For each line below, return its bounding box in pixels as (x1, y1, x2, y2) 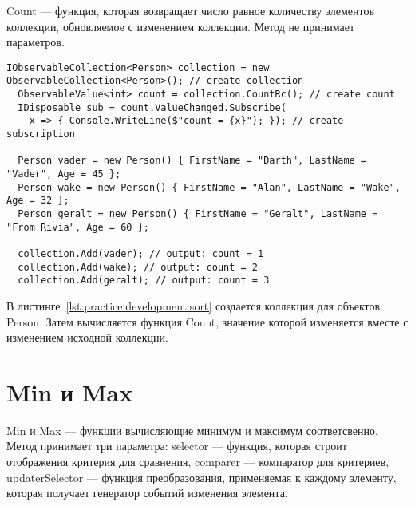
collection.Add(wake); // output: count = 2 (18, 261, 258, 273)
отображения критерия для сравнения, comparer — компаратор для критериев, (6, 453, 389, 470)
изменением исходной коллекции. (6, 329, 168, 346)
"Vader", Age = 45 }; (6, 168, 121, 180)
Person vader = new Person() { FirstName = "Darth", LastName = (18, 155, 367, 167)
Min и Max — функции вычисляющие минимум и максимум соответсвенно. (6, 421, 378, 438)
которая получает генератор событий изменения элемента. (6, 484, 288, 501)
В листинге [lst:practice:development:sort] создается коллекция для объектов (6, 297, 381, 314)
